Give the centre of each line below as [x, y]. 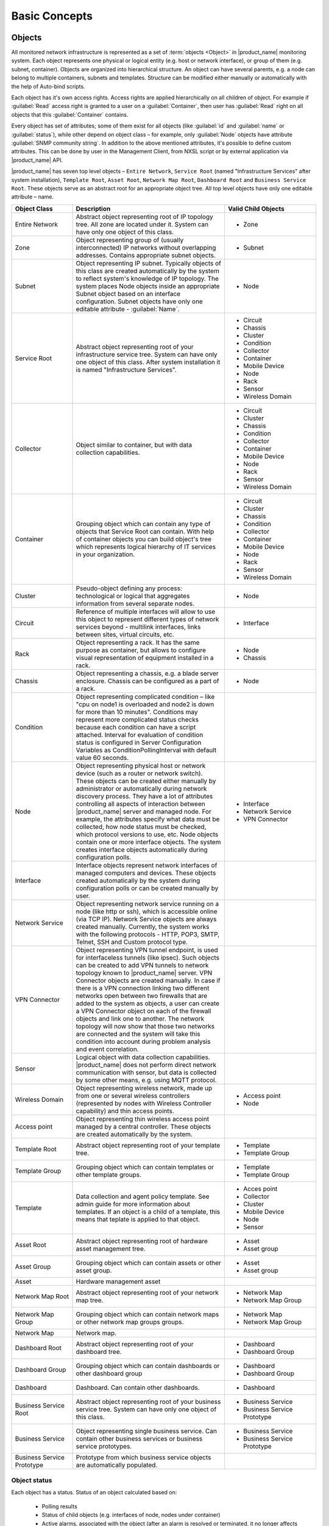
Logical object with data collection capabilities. [143, 1057]
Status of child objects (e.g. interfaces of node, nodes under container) [131, 1515]
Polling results [59, 1506]
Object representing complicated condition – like [145, 696]
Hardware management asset [118, 1281]
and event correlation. [108, 1049]
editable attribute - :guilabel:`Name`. [128, 309]
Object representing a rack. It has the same [138, 642]
